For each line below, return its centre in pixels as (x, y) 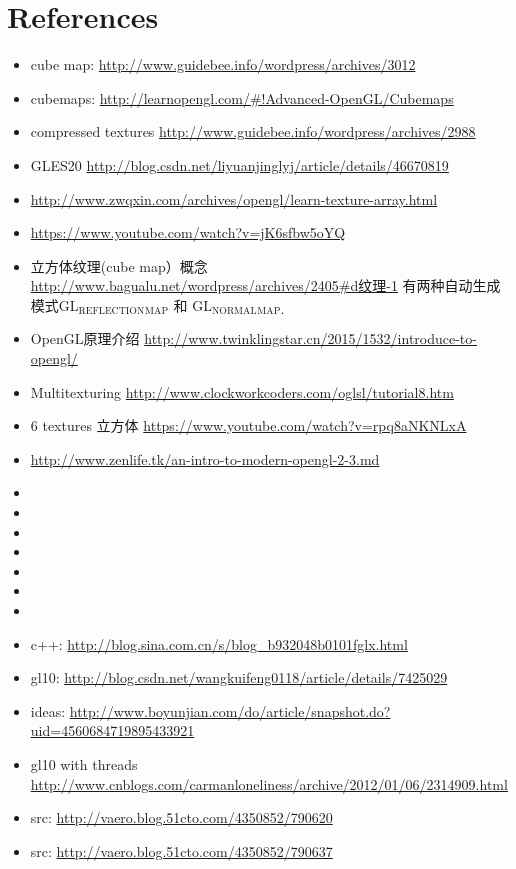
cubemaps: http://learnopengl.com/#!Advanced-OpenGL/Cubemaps (242, 97)
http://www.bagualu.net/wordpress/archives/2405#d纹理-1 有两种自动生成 (265, 285)
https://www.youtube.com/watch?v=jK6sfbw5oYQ (188, 232)
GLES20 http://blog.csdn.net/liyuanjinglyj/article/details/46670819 (239, 164)
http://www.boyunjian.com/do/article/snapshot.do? (230, 710)
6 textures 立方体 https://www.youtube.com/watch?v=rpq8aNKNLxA (248, 425)
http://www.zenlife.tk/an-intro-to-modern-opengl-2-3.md (205, 458)
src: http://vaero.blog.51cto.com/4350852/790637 (181, 850)
